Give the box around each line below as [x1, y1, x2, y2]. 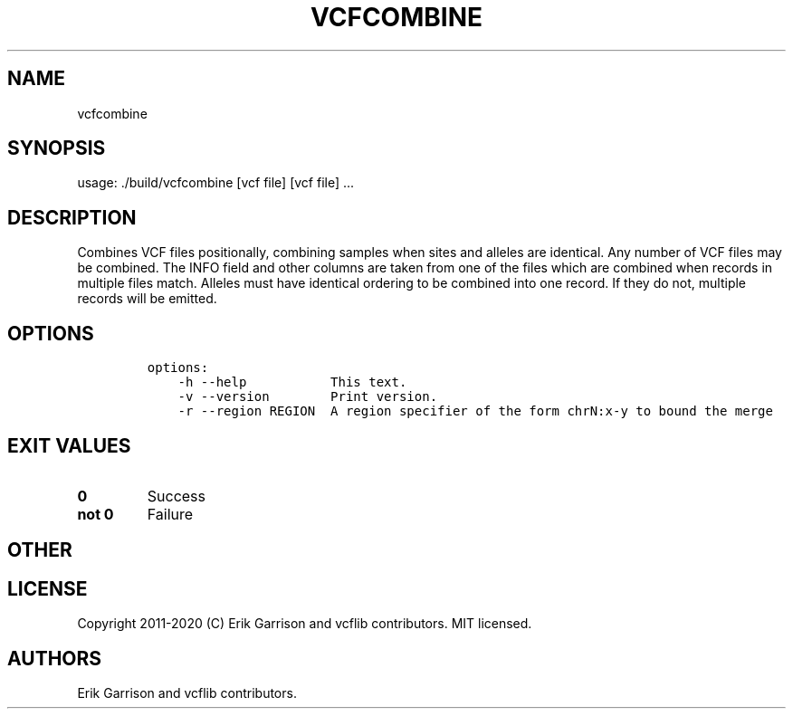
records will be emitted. [77, 291, 217, 307]
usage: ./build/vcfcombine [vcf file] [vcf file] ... [77, 175, 355, 191]
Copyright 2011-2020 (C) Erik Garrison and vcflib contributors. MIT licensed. [77, 616, 532, 632]
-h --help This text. [177, 375, 407, 390]
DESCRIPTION [7, 205, 137, 229]
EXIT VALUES [7, 434, 131, 457]
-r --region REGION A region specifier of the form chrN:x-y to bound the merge [177, 404, 773, 419]
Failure [147, 504, 194, 523]
